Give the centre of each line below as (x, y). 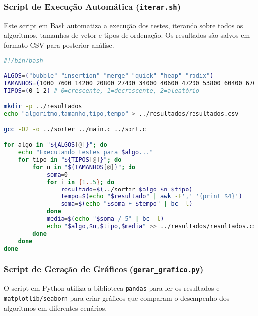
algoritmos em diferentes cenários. (56, 307)
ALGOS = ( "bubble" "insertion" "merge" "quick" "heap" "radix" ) (109, 76)
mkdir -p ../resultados (43, 106)
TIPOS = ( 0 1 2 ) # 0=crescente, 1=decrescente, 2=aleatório (102, 91)
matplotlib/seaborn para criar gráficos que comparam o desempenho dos (117, 297)
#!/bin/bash (24, 60)
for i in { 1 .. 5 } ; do (80, 182)
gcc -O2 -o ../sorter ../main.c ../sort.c (75, 129)
